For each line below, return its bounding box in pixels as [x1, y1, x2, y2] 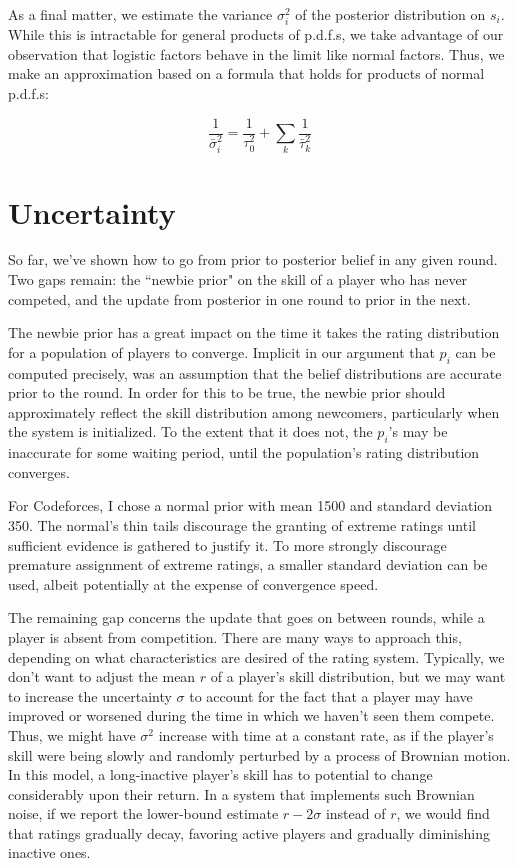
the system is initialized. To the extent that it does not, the [8, 421, 373, 442]
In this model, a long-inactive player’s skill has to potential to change [8, 764, 433, 785]
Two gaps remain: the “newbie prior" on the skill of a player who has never [8, 269, 468, 290]
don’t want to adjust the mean [8, 666, 196, 687]
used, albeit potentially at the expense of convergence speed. [8, 573, 379, 594]
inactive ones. [8, 842, 91, 863]
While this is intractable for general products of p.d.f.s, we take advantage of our [8, 24, 504, 45]
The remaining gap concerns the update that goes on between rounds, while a [8, 607, 485, 628]
